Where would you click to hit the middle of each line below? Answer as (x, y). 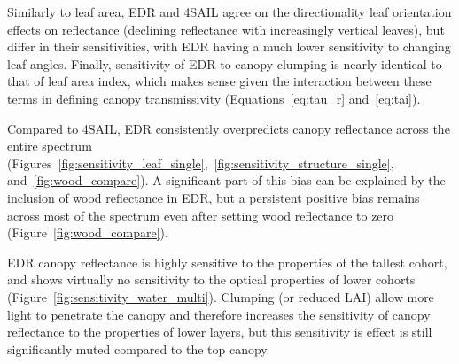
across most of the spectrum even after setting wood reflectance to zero (201, 215)
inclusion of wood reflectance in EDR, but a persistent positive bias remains (214, 197)
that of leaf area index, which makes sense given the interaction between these (219, 81)
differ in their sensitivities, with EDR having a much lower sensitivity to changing (229, 46)
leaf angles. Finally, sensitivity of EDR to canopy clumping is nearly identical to (225, 63)
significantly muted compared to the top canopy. (139, 349)
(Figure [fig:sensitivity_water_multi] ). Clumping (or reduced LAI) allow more (221, 296)
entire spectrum (50, 146)
